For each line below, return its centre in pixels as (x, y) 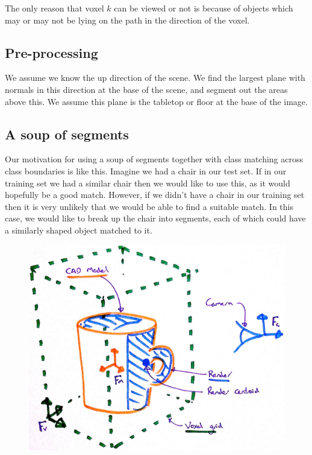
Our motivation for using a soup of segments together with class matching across (154, 159)
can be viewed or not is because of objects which (204, 8)
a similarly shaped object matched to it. (79, 230)
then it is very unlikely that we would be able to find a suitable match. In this (149, 206)
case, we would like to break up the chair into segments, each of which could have (155, 218)
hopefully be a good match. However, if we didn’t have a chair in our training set (155, 195)
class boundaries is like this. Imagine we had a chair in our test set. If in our (146, 170)
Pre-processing (51, 52)
